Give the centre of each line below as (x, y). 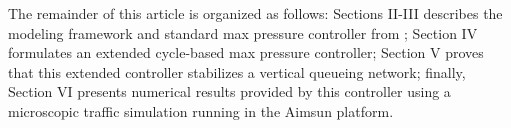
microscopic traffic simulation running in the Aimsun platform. (201, 110)
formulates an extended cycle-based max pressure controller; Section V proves (246, 52)
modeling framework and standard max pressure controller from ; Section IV (243, 32)
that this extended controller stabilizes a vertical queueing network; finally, (237, 71)
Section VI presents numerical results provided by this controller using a (229, 91)
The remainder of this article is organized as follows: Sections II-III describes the (255, 13)
